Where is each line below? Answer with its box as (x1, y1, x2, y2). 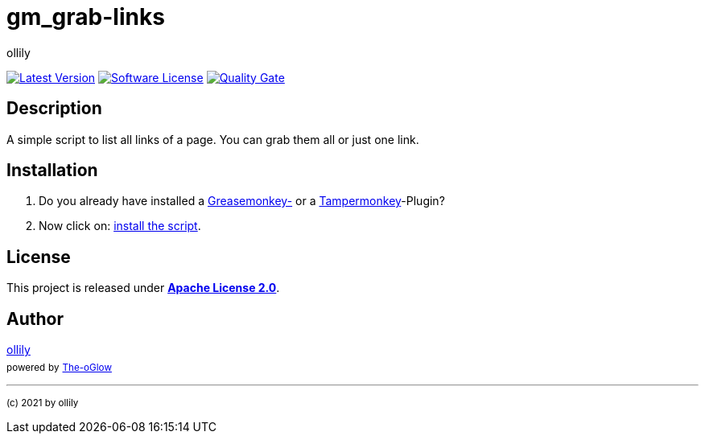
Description (6, 98, 102, 119)
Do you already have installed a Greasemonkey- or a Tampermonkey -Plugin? (39, 194, 445, 208)
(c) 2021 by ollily (6, 397, 79, 409)
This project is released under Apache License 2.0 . (6, 281, 280, 295)
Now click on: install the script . (39, 219, 201, 233)
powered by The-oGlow (6, 361, 112, 373)
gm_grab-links (6, 3, 165, 31)
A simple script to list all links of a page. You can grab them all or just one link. (6, 132, 419, 146)
